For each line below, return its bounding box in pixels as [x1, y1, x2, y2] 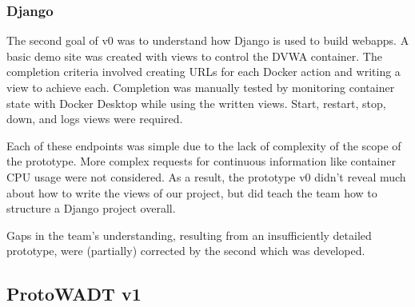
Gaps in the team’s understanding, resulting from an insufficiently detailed [6, 226, 372, 243]
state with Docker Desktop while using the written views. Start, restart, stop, [6, 94, 386, 111]
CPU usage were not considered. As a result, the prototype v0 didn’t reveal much [6, 168, 406, 185]
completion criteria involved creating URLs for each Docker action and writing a [6, 63, 401, 80]
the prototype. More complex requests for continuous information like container [6, 153, 396, 169]
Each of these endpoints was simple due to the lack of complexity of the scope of [6, 137, 401, 153]
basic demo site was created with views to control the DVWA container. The [6, 47, 382, 64]
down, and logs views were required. [6, 110, 183, 127]
